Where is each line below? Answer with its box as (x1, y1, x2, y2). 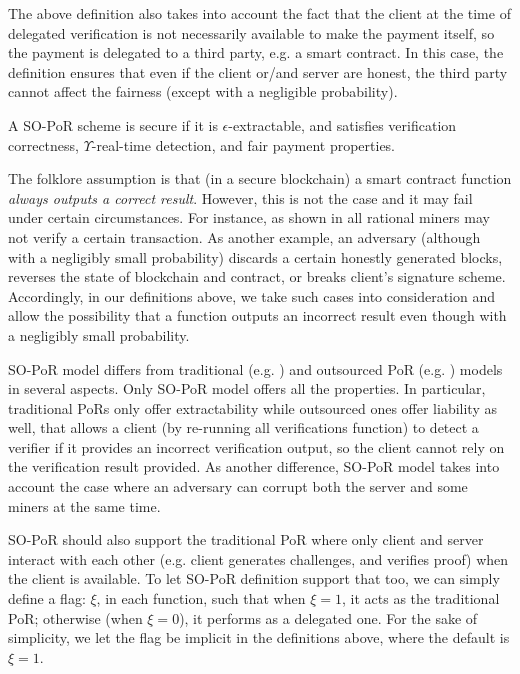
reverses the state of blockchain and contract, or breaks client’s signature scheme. (8, 266, 506, 287)
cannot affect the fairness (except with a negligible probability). (8, 81, 398, 102)
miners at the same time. (8, 495, 161, 516)
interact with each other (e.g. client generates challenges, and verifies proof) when (8, 548, 509, 569)
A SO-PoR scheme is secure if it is (8, 114, 218, 135)
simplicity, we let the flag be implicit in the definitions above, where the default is (8, 627, 510, 648)
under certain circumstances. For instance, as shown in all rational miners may (8, 207, 490, 228)
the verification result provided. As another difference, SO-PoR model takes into (8, 456, 500, 477)
